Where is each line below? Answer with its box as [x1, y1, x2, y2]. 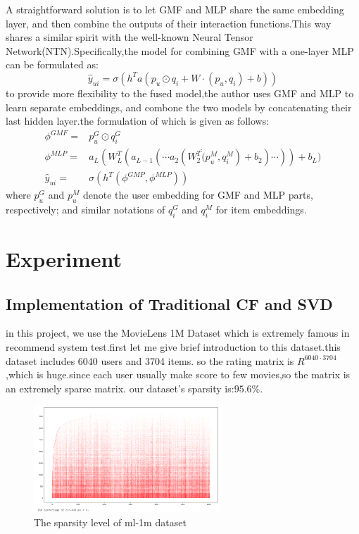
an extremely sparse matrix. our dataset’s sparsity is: [6, 380, 234, 395]
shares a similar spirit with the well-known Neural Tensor [6, 30, 253, 44]
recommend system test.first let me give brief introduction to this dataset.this [6, 339, 341, 354]
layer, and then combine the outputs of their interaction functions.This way [6, 15, 332, 30]
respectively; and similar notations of [6, 201, 165, 216]
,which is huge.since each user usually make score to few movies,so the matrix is [6, 367, 351, 382]
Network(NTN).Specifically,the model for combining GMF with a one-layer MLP [6, 43, 354, 58]
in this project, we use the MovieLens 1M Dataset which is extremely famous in [6, 325, 350, 340]
